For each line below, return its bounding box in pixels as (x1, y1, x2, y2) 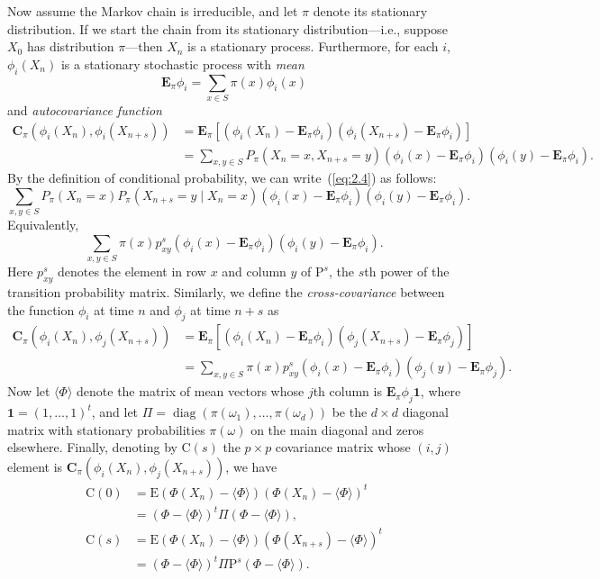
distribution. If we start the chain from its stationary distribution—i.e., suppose (7, 19, 448, 38)
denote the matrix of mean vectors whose (77, 382, 305, 401)
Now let (7, 382, 50, 401)
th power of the (364, 262, 450, 281)
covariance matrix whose (275, 438, 411, 457)
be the (332, 403, 368, 421)
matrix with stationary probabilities (7, 420, 205, 439)
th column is (313, 382, 382, 401)
